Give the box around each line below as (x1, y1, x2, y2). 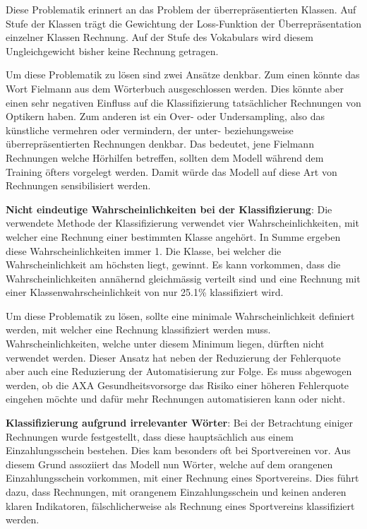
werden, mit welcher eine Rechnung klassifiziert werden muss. (6, 322, 271, 337)
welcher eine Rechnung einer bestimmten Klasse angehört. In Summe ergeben (6, 229, 341, 244)
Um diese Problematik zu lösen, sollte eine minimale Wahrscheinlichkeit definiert (6, 308, 355, 323)
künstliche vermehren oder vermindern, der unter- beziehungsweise (6, 122, 294, 137)
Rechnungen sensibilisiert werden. (6, 178, 151, 193)
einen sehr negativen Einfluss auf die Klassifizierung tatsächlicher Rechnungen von (6, 95, 361, 109)
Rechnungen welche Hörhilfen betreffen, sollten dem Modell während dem (6, 150, 324, 165)
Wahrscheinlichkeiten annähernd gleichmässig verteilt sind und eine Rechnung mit (6, 271, 361, 285)
